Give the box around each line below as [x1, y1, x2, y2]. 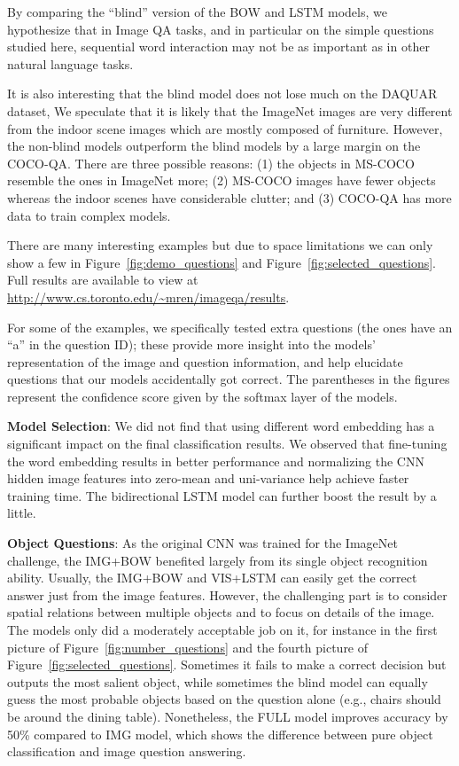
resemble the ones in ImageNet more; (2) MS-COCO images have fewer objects [7, 171, 436, 190]
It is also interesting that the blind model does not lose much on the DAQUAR [7, 84, 438, 103]
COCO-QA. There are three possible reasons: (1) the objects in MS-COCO [7, 153, 415, 172]
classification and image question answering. [7, 742, 246, 761]
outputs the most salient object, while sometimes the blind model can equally [7, 672, 428, 691]
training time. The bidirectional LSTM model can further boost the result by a [7, 486, 437, 504]
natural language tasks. [7, 54, 134, 73]
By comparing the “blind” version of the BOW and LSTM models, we [7, 3, 387, 20]
